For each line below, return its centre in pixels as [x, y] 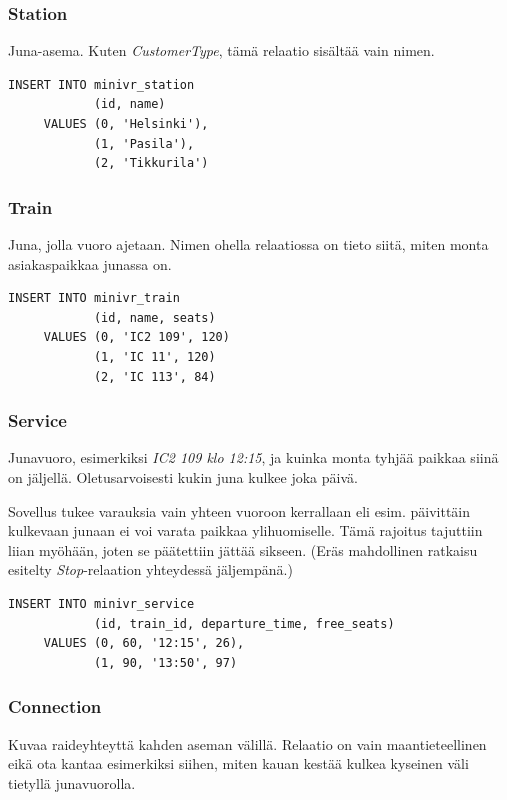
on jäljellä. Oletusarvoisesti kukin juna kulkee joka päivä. [183, 476]
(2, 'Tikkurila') [151, 163]
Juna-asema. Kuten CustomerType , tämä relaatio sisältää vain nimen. [221, 50]
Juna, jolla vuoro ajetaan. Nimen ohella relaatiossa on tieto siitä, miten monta [248, 244]
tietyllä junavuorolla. [72, 782]
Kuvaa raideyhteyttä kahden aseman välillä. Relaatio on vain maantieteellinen [247, 743]
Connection [55, 706]
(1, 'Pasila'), [144, 143]
